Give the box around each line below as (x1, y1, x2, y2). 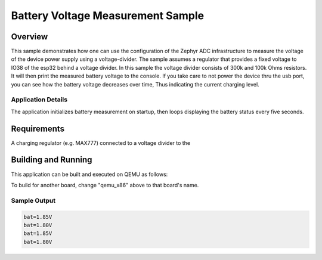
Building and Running (11, 155, 92, 165)
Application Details (11, 95, 68, 104)
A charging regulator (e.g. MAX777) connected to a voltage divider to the (11, 139, 191, 146)
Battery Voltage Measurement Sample (11, 9, 205, 22)
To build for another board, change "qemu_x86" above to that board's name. (11, 181, 199, 188)
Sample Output (11, 196, 56, 205)
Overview (11, 32, 48, 42)
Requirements (11, 123, 65, 134)
